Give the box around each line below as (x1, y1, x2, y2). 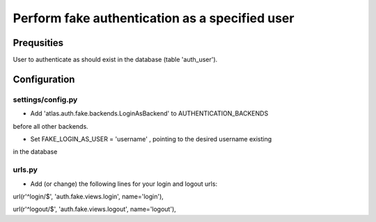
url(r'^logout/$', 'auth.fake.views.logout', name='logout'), (13, 205, 177, 214)
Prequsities (13, 37, 64, 49)
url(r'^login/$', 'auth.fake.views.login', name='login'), (13, 192, 164, 200)
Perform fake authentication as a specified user (13, 10, 295, 26)
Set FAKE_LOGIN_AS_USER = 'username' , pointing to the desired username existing (30, 135, 272, 143)
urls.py (13, 165, 38, 175)
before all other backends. (13, 122, 88, 130)
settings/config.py (13, 95, 78, 104)
